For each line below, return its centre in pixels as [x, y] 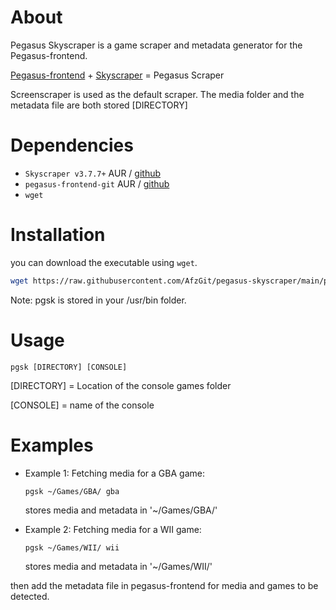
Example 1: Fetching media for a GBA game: [114, 473]
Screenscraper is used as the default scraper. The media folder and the [157, 94]
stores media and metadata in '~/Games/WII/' [118, 566]
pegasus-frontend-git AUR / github [97, 183]
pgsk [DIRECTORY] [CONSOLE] [69, 367]
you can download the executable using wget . [104, 262]
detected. [30, 596]
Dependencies [72, 145]
